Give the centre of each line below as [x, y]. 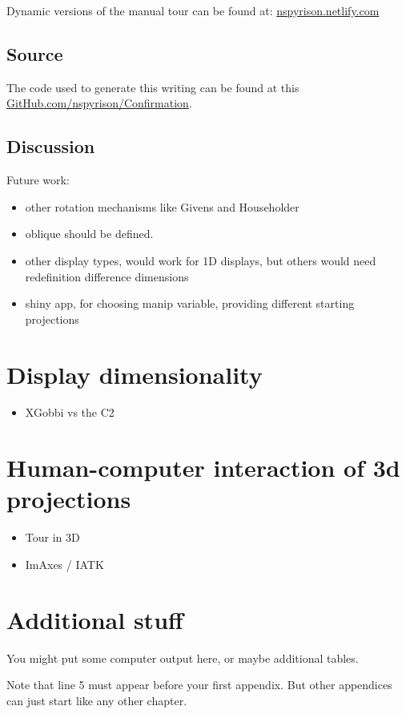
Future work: [38, 180]
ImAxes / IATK [64, 564]
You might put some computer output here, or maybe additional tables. [183, 658]
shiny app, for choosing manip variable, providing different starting [190, 303]
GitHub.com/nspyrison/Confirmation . [99, 103]
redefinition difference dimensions [107, 276]
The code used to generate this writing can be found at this [153, 87]
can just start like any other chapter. [97, 700]
